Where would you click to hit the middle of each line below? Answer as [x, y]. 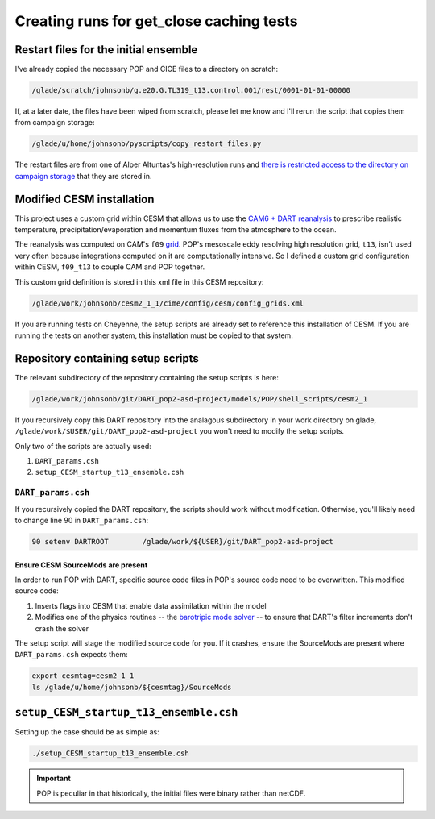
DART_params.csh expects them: [71, 655]
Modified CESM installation [85, 199]
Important [54, 779]
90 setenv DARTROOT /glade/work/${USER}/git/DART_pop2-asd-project [183, 541]
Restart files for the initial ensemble [106, 50]
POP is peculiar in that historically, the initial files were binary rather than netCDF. [171, 793]
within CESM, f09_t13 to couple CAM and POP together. [110, 267]
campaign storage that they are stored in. [83, 176]
